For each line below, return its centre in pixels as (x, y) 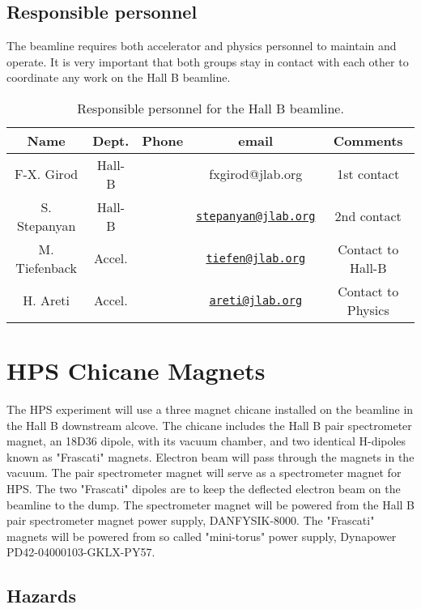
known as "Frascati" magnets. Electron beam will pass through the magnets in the (210, 456)
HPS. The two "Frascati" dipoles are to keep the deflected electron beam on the (204, 489)
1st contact (368, 174)
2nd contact (368, 216)
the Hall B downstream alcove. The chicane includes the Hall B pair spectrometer (209, 425)
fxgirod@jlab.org (256, 174)
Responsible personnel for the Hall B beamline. (210, 108)
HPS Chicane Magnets (136, 371)
